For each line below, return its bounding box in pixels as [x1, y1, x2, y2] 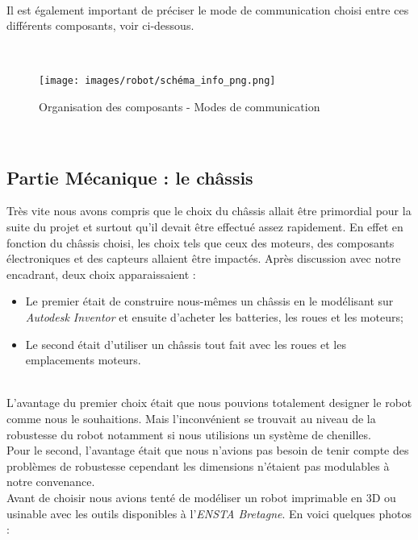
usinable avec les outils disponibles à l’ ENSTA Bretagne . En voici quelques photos [6, 505, 412, 521]
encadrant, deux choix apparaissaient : [6, 265, 196, 282]
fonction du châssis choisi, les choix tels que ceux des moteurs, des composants [6, 234, 395, 251]
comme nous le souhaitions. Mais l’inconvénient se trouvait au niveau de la [6, 409, 376, 426]
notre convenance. [6, 473, 95, 490]
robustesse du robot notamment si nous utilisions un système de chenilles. [6, 426, 371, 442]
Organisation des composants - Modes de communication [39, 98, 320, 115]
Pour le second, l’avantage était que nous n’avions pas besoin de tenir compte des [6, 442, 409, 459]
